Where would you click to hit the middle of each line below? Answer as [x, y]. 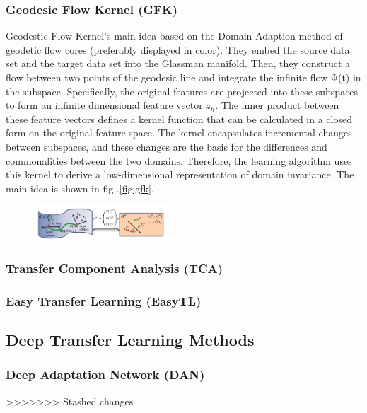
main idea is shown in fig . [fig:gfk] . [80, 188]
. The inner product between [277, 105]
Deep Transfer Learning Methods [130, 339]
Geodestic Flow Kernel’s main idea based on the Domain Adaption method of [174, 36]
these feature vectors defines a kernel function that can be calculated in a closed [179, 118]
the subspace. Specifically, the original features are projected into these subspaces [182, 91]
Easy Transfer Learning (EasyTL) [104, 300]
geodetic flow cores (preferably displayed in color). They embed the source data [178, 49]
